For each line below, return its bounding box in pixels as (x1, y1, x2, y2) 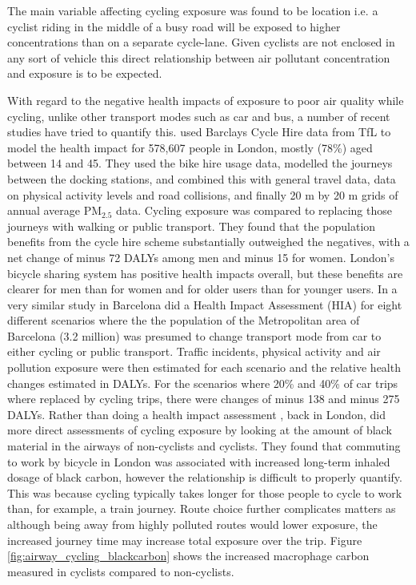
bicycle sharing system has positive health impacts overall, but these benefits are (7, 264, 403, 281)
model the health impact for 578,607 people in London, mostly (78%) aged (7, 139, 373, 155)
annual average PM (7, 202, 102, 219)
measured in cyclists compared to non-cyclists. (7, 563, 234, 579)
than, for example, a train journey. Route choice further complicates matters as (7, 500, 396, 517)
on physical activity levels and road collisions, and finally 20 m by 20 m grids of (7, 186, 398, 203)
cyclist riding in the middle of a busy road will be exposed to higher (7, 18, 341, 34)
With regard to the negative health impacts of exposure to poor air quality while (7, 91, 404, 108)
